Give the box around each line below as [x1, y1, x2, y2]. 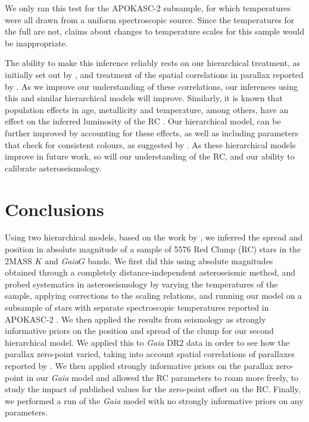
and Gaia [45, 254, 79, 267]
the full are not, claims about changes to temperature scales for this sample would [5, 25, 305, 37]
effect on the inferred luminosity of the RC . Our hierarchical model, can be [5, 115, 281, 127]
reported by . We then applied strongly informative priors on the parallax [5, 359, 273, 371]
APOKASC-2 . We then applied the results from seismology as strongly [5, 312, 266, 325]
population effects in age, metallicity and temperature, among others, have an [5, 103, 289, 115]
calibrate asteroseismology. [5, 161, 102, 174]
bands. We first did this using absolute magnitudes [88, 254, 273, 267]
